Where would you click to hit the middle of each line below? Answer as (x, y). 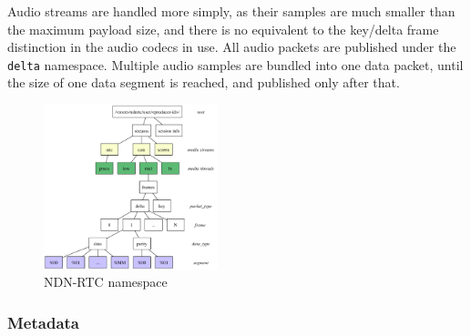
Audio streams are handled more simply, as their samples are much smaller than (231, 11)
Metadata (43, 322)
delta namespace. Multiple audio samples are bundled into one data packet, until (235, 64)
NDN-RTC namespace (106, 282)
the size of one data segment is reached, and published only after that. (204, 82)
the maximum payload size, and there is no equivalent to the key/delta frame (223, 29)
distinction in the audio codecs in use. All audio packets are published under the (232, 47)
